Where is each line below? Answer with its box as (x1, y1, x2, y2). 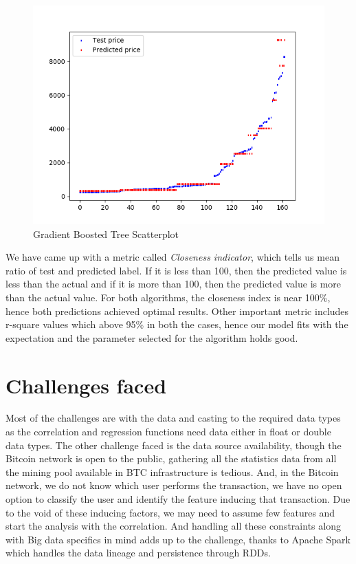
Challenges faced (5, 371, 167, 399)
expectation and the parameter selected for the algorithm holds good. (5, 330, 298, 345)
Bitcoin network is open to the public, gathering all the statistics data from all (5, 451, 337, 466)
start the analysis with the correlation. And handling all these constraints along (5, 519, 341, 533)
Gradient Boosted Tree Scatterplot (33, 226, 179, 241)
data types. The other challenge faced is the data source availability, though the (5, 437, 342, 452)
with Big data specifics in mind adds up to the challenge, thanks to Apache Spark (5, 532, 351, 546)
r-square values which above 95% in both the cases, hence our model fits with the (5, 317, 348, 332)
